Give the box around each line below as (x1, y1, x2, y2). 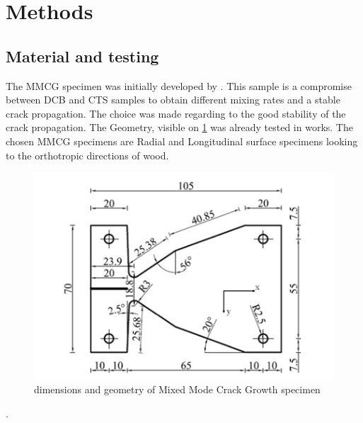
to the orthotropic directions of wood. (6, 147, 169, 162)
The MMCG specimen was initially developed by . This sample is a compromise (6, 78, 352, 93)
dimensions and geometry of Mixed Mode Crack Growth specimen (34, 382, 321, 397)
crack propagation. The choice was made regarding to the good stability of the (6, 106, 346, 120)
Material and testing (6, 45, 159, 67)
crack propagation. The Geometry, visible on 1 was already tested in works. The (6, 120, 353, 135)
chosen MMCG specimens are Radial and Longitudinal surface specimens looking (6, 133, 358, 148)
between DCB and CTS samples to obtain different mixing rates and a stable (6, 92, 340, 107)
